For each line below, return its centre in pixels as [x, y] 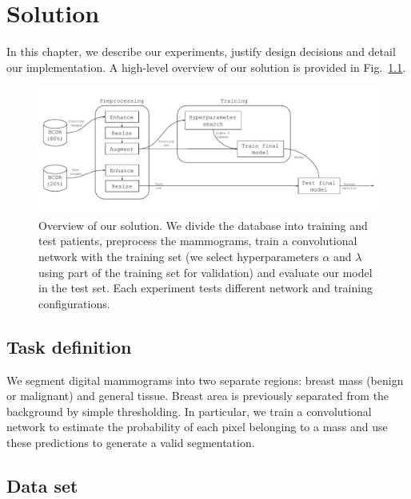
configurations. [74, 303]
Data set [42, 485]
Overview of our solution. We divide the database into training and [203, 225]
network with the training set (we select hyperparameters [179, 256]
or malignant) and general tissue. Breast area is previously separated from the [198, 396]
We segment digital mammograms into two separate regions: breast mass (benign [205, 380]
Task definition [69, 346]
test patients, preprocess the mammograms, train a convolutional [198, 241]
